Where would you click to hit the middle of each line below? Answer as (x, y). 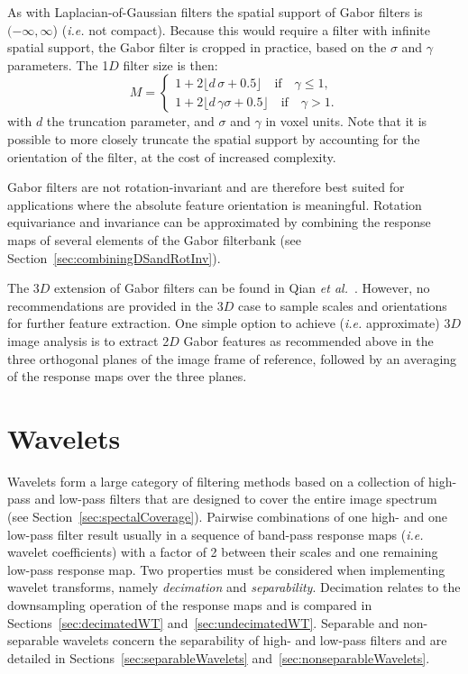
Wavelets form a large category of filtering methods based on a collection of (216, 481)
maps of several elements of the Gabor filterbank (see (154, 239)
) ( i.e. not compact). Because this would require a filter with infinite (242, 29)
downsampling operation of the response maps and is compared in (190, 604)
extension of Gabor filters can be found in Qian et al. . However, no (242, 288)
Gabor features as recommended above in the (308, 340)
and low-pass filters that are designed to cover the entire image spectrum (236, 499)
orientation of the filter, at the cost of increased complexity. (172, 156)
